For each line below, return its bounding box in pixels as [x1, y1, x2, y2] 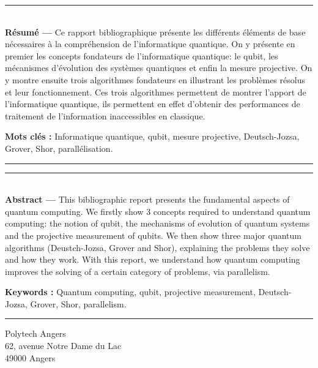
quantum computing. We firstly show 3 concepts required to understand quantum [5, 205, 311, 217]
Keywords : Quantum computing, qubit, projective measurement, [5, 285, 256, 298]
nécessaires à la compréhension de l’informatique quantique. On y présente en [5, 37, 295, 50]
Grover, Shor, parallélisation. [5, 141, 113, 154]
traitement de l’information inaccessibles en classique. [5, 109, 205, 122]
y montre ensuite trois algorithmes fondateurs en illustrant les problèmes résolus [5, 73, 305, 86]
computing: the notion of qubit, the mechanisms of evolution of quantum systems [5, 217, 310, 230]
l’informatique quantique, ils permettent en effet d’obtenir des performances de [5, 97, 300, 110]
